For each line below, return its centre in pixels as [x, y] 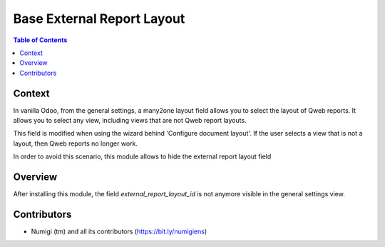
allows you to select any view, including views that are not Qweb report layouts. [130, 121]
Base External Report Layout [99, 19]
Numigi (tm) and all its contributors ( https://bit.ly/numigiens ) [119, 231]
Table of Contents [40, 40]
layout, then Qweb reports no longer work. [76, 143]
